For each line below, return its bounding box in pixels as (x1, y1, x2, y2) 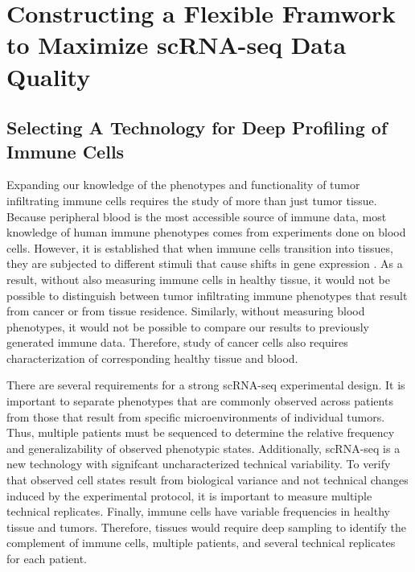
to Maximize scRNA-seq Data (6, 28, 347, 61)
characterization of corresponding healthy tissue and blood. (6, 349, 298, 366)
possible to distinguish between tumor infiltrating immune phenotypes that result (6, 286, 408, 303)
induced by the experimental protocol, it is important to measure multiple (6, 487, 372, 504)
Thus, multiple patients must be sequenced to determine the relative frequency (6, 424, 395, 441)
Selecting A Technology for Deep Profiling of (6, 115, 388, 140)
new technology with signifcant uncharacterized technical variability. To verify (6, 455, 391, 472)
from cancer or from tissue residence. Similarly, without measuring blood (6, 302, 365, 319)
